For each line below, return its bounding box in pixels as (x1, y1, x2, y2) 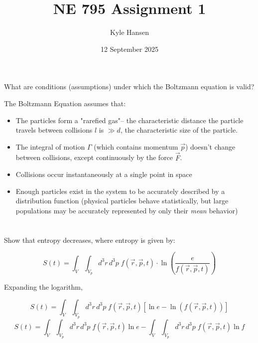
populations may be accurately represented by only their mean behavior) (15, 205, 238, 215)
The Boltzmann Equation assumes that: (4, 98, 126, 108)
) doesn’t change (185, 141, 236, 152)
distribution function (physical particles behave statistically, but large (15, 195, 229, 206)
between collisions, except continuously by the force (15, 152, 173, 163)
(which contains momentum (94, 141, 178, 152)
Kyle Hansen (110, 27, 149, 37)
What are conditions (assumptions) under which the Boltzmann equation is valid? (4, 81, 255, 92)
